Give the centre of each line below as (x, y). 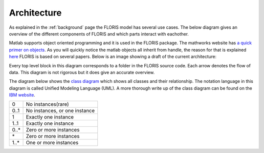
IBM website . (22, 95)
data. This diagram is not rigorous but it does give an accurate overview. (82, 72)
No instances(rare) (48, 104)
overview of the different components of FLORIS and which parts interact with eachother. (99, 34)
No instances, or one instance (60, 111)
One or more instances (52, 143)
